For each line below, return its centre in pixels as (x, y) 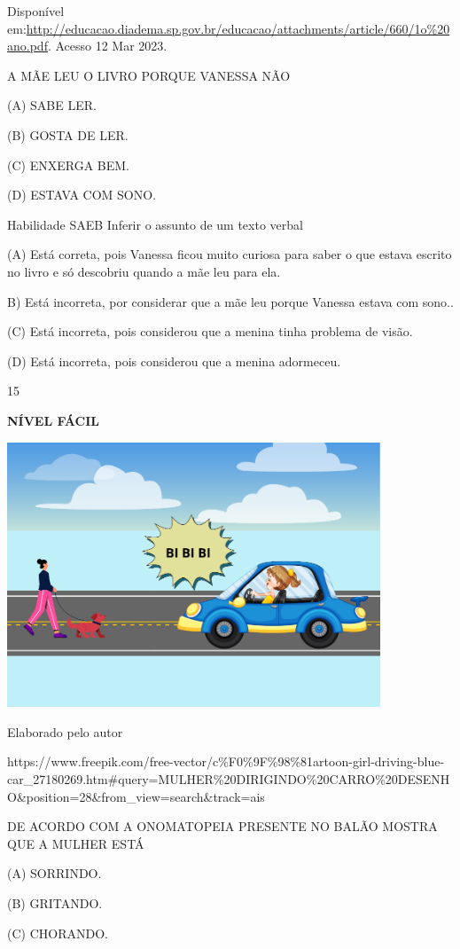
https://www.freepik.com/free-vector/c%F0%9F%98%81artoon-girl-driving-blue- (226, 761)
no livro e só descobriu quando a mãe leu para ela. (144, 271)
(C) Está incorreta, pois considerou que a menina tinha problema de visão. (210, 331)
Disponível (36, 11)
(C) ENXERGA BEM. (68, 165)
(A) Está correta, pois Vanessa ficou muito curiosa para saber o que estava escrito (230, 254)
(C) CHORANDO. (58, 933)
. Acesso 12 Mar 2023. (107, 46)
